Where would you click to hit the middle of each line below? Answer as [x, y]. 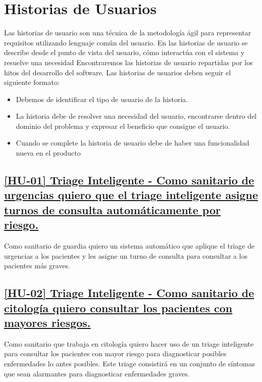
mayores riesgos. [47, 322]
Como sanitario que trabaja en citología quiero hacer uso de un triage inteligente [129, 343]
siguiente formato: [32, 82]
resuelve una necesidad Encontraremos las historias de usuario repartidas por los [128, 62]
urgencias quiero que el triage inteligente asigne [131, 195]
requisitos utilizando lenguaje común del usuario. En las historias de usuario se [126, 42]
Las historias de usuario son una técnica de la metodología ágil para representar [128, 33]
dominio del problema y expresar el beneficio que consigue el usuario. [123, 126]
